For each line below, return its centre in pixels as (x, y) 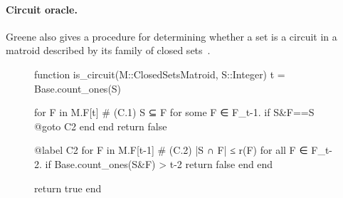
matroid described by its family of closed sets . (108, 50)
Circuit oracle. (42, 9)
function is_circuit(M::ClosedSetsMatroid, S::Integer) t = (160, 74)
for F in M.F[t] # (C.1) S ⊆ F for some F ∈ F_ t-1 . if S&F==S (174, 112)
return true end (68, 188)
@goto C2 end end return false (101, 126)
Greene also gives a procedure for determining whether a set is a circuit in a (171, 36)
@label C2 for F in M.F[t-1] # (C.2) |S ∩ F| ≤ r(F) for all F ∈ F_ (180, 150)
